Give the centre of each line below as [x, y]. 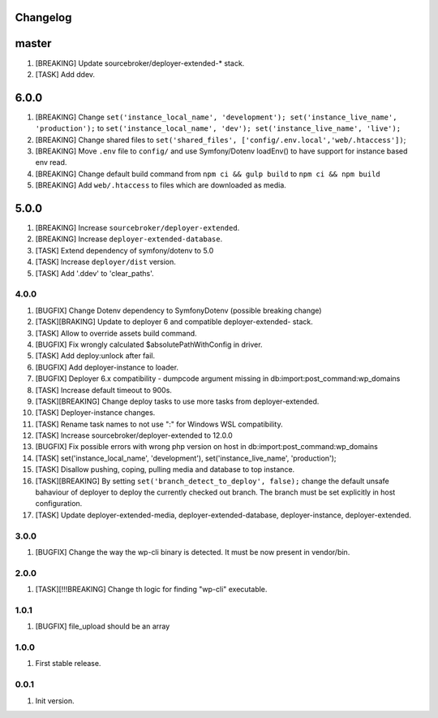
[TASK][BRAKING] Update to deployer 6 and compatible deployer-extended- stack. [174, 322]
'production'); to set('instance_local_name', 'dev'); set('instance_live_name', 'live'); [218, 128]
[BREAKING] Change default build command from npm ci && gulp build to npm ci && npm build [208, 174]
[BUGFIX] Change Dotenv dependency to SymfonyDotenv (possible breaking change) [178, 310]
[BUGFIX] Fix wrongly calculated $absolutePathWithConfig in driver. [149, 344]
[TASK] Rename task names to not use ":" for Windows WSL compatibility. [159, 424]
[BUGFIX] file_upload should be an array [103, 626]
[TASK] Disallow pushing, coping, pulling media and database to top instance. [165, 469]
